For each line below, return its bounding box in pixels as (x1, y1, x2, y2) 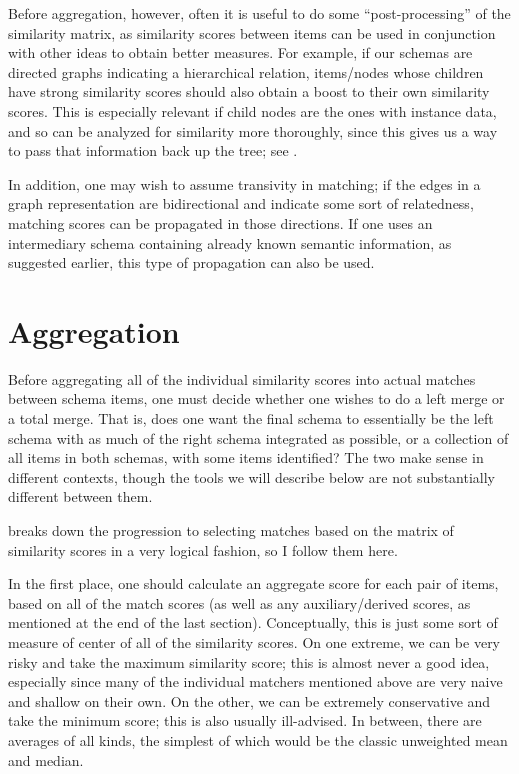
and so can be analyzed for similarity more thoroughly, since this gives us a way (8, 120, 498, 141)
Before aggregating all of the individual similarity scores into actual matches (8, 368, 476, 389)
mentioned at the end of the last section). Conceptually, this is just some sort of (8, 612, 498, 633)
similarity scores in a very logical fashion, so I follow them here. (8, 539, 398, 560)
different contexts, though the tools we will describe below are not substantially (8, 466, 495, 487)
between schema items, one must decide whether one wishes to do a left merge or (8, 388, 505, 409)
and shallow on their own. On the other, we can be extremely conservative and (8, 690, 491, 711)
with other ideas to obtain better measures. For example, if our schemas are (8, 42, 473, 63)
